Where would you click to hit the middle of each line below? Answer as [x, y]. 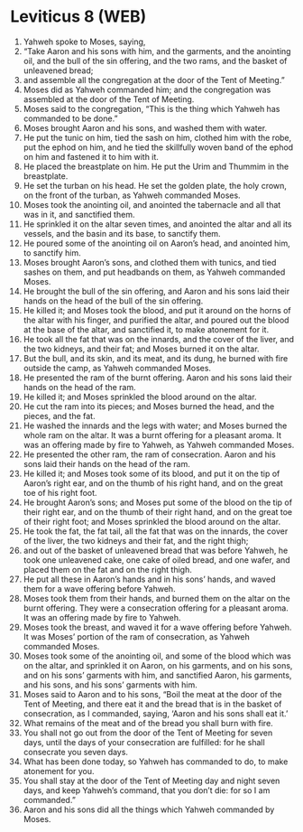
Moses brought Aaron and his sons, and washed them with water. [145, 127]
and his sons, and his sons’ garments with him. [110, 685]
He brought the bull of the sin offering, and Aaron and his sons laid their [156, 291]
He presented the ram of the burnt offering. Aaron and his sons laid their [157, 378]
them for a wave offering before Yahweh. [99, 588]
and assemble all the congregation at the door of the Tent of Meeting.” [154, 79]
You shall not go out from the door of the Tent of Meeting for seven [148, 733]
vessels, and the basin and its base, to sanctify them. [122, 233]
